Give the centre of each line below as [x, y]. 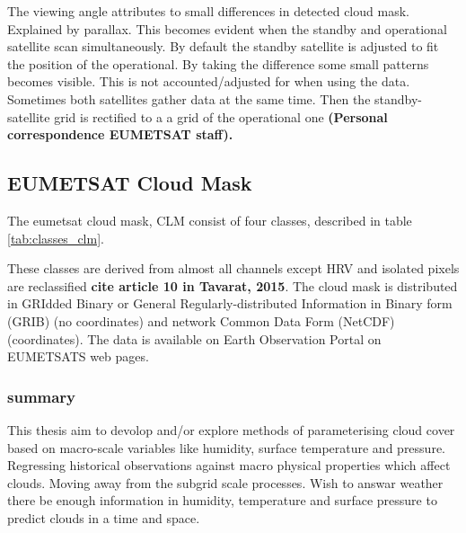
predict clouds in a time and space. [104, 517]
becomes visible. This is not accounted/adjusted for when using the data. [209, 81]
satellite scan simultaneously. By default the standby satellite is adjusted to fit [223, 46]
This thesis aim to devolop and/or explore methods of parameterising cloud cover [231, 429]
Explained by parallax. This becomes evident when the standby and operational [227, 28]
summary [42, 396]
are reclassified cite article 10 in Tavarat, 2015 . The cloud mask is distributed [233, 285]
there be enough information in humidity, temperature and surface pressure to [222, 500]
